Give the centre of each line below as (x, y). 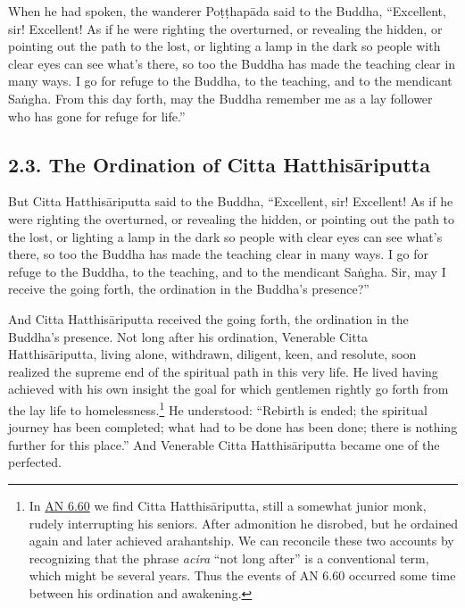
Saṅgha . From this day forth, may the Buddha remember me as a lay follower (220, 98)
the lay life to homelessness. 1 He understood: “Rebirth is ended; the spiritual (218, 408)
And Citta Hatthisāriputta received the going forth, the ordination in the (208, 318)
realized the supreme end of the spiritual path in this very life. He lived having (223, 371)
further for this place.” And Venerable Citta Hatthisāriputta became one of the (224, 444)
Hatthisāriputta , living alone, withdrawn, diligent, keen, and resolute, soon (212, 354)
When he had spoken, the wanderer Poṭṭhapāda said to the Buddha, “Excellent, (227, 11)
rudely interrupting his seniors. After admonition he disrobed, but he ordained (243, 523)
